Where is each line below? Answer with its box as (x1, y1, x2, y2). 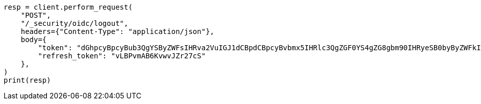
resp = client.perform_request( (4, 3, 133, 11)
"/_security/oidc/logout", (20, 19, 129, 27)
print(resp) (4, 76, 51, 84)
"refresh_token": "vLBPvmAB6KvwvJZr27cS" (38, 52, 206, 60)
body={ (20, 36, 47, 44)
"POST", (20, 11, 51, 19)
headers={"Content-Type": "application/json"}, (20, 27, 215, 36)
